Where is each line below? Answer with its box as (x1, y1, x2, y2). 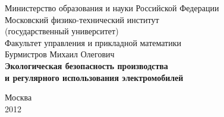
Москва (5, 91, 32, 103)
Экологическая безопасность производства (5, 59, 168, 71)
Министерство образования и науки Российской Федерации (5, 2, 219, 14)
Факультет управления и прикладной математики (5, 36, 182, 48)
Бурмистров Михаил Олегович (5, 48, 115, 60)
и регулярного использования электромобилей (5, 71, 184, 83)
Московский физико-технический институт (5, 13, 159, 25)
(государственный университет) (5, 25, 119, 37)
